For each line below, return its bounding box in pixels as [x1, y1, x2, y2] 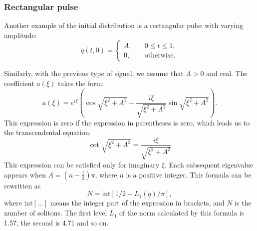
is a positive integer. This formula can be [126, 169, 252, 179]
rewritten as [4, 180, 41, 190]
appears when [4, 169, 46, 179]
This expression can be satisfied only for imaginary [4, 159, 160, 170]
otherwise [144, 51, 174, 59]
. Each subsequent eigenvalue [165, 159, 254, 170]
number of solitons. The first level [4, 207, 107, 218]
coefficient [4, 78, 34, 88]
